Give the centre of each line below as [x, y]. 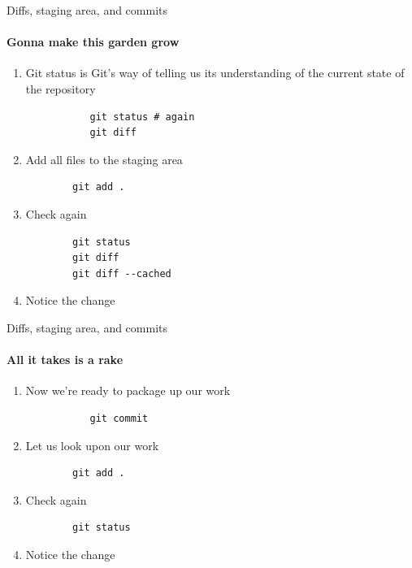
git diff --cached [122, 273]
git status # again [142, 117]
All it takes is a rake [65, 360]
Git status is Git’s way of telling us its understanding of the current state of [215, 73]
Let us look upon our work [92, 445]
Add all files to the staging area [104, 159]
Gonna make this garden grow [93, 42]
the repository [61, 88]
